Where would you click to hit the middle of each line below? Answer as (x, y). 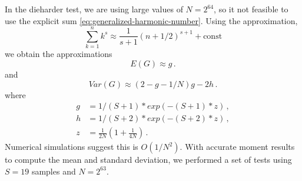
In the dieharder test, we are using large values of (94, 9)
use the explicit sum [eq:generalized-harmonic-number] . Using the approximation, (151, 20)
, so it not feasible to (251, 9)
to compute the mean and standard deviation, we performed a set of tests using (148, 160)
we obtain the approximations (59, 54)
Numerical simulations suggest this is (72, 147)
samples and (54, 171)
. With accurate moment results (237, 147)
